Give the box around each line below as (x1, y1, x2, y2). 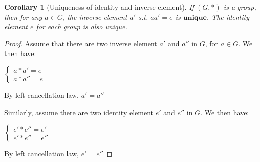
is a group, (223, 2, 256, 12)
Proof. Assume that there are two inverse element (4, 38, 157, 48)
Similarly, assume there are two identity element (4, 106, 154, 117)
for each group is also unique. (36, 21, 127, 32)
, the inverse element (62, 11, 127, 22)
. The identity (206, 11, 249, 22)
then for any (4, 11, 42, 22)
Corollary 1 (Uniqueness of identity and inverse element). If (4, 2, 194, 12)
